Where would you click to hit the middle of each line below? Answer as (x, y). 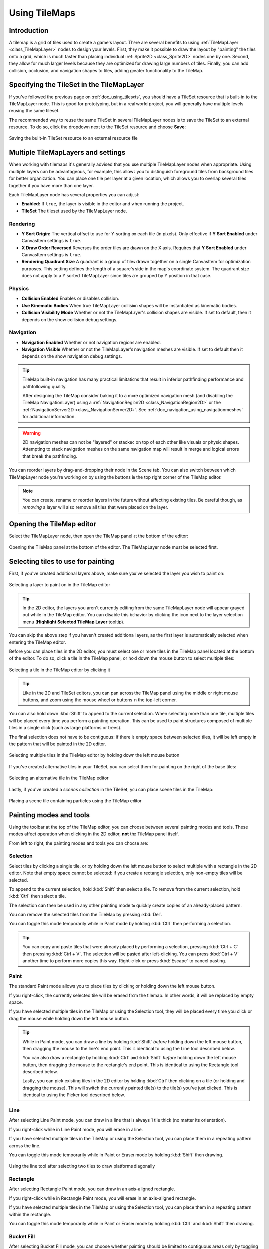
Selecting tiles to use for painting (62, 561)
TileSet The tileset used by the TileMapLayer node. (74, 211)
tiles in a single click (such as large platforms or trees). (65, 728)
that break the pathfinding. (50, 456)
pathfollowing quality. (45, 386)
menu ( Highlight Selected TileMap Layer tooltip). (73, 622)
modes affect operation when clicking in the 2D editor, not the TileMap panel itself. (94, 834)
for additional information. (49, 417)
